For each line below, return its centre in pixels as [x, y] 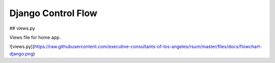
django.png [21, 53]
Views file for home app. [35, 37]
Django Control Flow [53, 13]
